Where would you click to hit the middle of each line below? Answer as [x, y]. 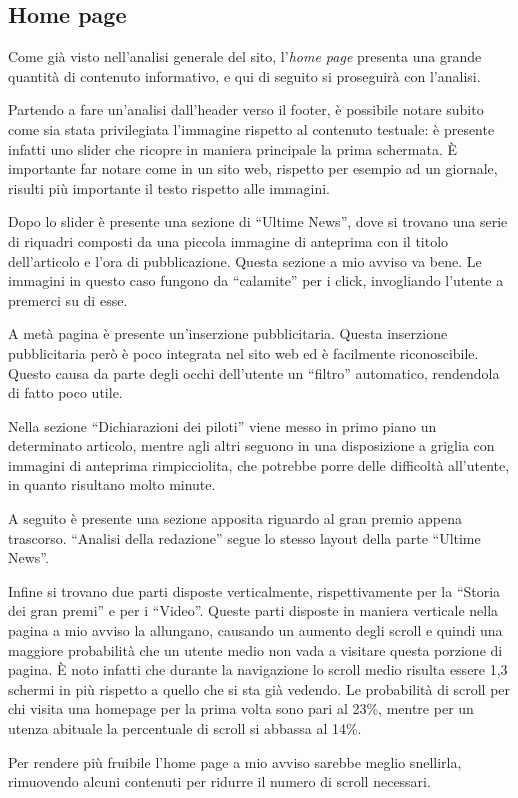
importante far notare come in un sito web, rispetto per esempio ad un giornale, [253, 168]
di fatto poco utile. [65, 392]
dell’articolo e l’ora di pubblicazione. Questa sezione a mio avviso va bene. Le [245, 260]
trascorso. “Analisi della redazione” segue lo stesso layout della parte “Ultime [244, 537]
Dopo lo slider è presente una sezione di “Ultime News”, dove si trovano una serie [258, 221]
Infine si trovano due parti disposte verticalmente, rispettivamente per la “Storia [254, 590]
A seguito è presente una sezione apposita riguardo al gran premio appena [235, 518]
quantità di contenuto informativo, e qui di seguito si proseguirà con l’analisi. [244, 75]
